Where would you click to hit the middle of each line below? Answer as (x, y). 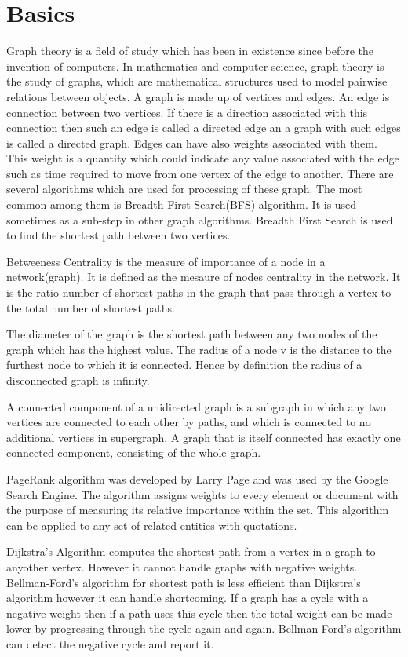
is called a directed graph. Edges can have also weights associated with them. (192, 142)
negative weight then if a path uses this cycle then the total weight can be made (199, 613)
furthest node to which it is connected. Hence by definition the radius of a (184, 365)
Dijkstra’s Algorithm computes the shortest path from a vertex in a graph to (191, 551)
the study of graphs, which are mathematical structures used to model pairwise (197, 81)
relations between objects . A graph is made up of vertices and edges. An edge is (198, 96)
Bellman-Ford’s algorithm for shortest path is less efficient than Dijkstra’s (184, 582)
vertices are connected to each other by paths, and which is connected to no (189, 422)
